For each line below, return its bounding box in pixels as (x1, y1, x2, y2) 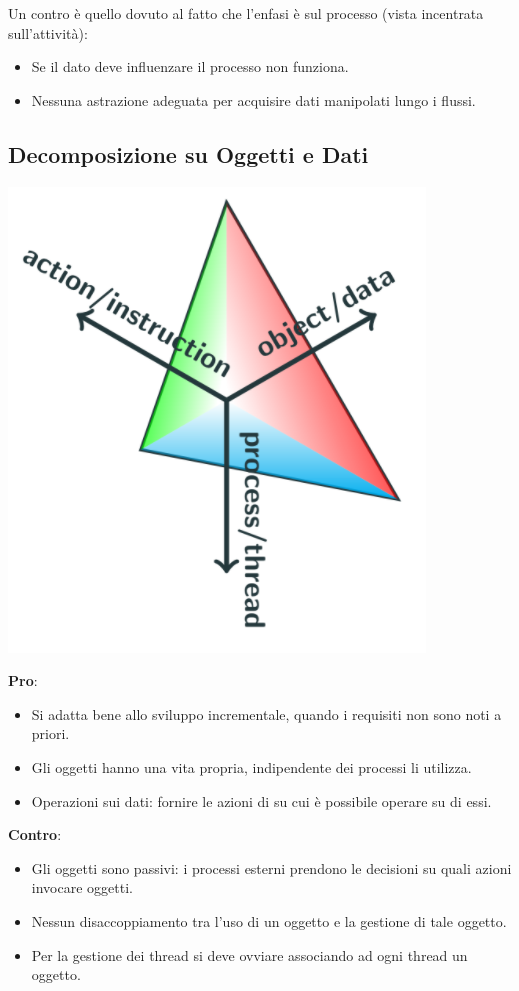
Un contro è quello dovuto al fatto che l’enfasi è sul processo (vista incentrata (8, 3, 484, 23)
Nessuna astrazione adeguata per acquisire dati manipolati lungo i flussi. (31, 89, 476, 110)
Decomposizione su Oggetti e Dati (8, 138, 369, 169)
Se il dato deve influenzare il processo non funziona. (31, 56, 349, 77)
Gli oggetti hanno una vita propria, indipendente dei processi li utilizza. (31, 756, 472, 777)
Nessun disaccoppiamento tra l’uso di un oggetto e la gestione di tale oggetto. (31, 910, 507, 931)
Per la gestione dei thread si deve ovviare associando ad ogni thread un (31, 944, 468, 965)
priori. (31, 723, 70, 744)
